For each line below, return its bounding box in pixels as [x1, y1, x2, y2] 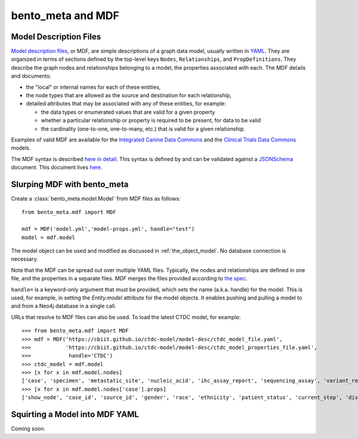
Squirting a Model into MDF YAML [11, 409, 140, 420]
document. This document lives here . [11, 164, 103, 171]
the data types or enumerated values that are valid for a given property [41, 108, 215, 116]
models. [11, 144, 31, 152]
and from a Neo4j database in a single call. [11, 302, 116, 310]
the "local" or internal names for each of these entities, [26, 84, 161, 91]
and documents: [11, 72, 51, 80]
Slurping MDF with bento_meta [11, 179, 129, 189]
